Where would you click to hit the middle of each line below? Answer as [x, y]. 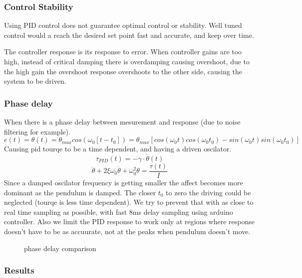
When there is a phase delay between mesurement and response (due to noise [122, 122]
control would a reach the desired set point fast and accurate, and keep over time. [129, 35]
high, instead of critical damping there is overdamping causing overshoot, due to [127, 61]
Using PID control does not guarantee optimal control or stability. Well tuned [123, 25]
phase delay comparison [60, 248]
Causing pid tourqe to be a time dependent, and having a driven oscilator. [118, 149]
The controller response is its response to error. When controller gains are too [123, 52]
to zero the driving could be [208, 192]
